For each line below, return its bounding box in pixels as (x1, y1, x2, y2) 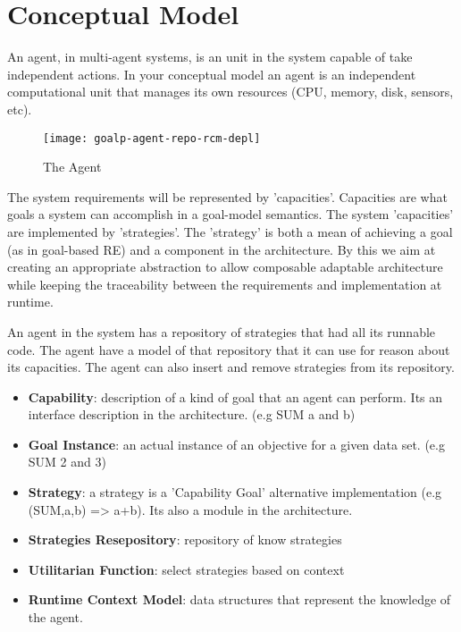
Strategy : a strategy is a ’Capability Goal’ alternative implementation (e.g (28, 483, 442, 501)
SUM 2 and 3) (28, 452, 106, 471)
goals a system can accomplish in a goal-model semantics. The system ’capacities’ (7, 205, 454, 223)
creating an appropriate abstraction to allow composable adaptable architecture (7, 257, 443, 276)
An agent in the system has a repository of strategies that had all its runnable (7, 322, 436, 341)
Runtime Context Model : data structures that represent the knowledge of (28, 590, 451, 609)
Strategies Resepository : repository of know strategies (28, 530, 342, 549)
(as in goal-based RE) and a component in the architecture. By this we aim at (7, 240, 436, 258)
